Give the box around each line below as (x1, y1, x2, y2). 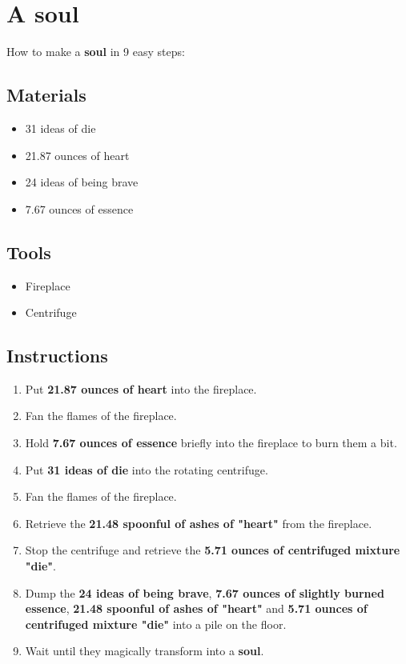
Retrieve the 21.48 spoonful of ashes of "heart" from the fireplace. (25, 514, 372, 531)
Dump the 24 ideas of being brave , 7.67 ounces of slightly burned (25, 584, 384, 601)
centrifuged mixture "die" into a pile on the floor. (25, 615, 287, 632)
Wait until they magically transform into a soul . (25, 642, 264, 659)
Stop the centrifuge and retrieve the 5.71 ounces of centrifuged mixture (25, 542, 400, 558)
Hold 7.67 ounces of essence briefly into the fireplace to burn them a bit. (25, 434, 397, 451)
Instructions (6, 343, 108, 368)
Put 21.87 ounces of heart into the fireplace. (25, 380, 257, 397)
